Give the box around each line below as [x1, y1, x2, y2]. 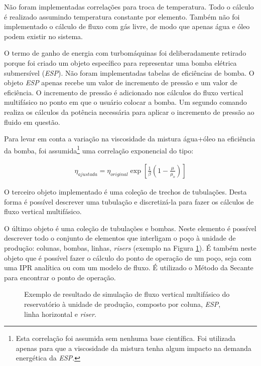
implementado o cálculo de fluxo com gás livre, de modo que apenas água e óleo [4, 21, 250, 32]
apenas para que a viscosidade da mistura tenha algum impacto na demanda [16, 342, 251, 353]
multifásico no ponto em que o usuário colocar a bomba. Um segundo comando [4, 97, 247, 107]
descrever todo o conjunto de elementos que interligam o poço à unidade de [4, 233, 236, 243]
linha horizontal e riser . [24, 308, 96, 319]
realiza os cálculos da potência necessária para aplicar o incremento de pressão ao [4, 106, 254, 117]
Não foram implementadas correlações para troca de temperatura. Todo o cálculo [4, 2, 254, 12]
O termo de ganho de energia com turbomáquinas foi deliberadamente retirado [4, 48, 246, 58]
